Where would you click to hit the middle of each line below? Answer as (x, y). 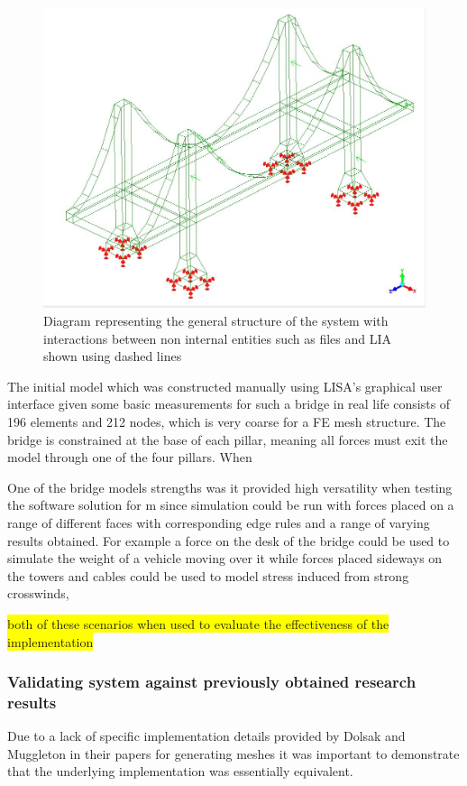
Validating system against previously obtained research (212, 682)
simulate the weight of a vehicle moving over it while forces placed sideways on (225, 558)
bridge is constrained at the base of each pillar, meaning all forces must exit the (228, 439)
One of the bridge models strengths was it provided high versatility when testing (230, 487)
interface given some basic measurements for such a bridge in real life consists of (229, 404)
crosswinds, (38, 593)
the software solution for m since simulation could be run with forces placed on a (231, 505)
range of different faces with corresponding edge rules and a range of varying (219, 522)
